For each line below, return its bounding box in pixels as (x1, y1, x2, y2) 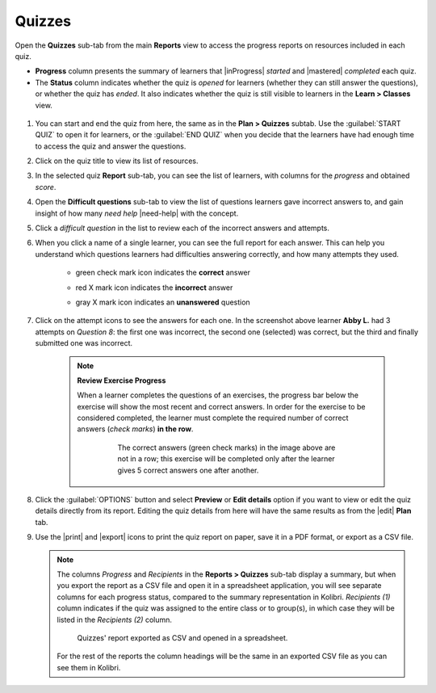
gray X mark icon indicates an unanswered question (75, 297, 250, 307)
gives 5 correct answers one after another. (117, 465, 259, 475)
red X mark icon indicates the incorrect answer (75, 283, 233, 292)
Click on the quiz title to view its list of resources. (35, 156, 199, 166)
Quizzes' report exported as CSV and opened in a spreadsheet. (77, 632, 288, 642)
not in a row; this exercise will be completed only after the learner (117, 454, 335, 464)
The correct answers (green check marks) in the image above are (117, 443, 336, 452)
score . (35, 182, 57, 191)
